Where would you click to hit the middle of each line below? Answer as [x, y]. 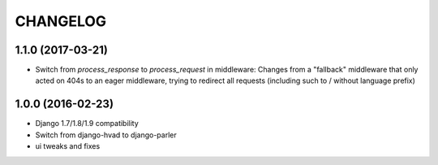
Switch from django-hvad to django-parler [106, 135]
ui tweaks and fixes [68, 146]
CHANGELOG [61, 21]
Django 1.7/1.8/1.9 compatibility [87, 124]
